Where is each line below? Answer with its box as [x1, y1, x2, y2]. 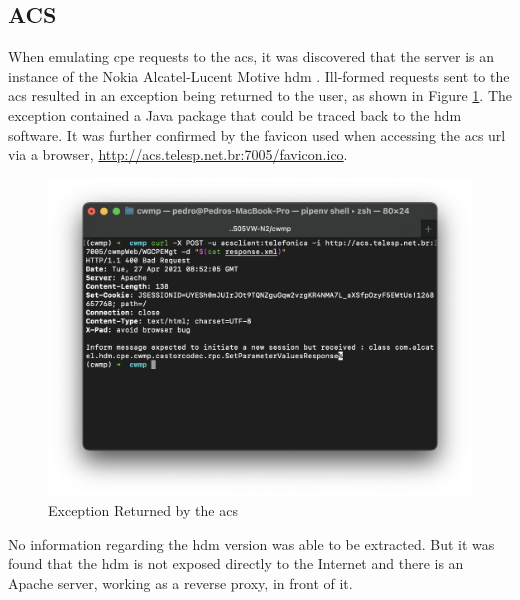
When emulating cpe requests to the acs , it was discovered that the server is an [8, 46, 494, 67]
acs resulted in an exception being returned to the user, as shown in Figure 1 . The [8, 85, 512, 106]
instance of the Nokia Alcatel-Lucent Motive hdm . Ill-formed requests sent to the [8, 65, 510, 86]
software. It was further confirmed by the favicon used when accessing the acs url [8, 124, 506, 145]
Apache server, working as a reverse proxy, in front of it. [8, 572, 353, 593]
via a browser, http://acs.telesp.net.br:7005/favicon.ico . [8, 144, 348, 165]
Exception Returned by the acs [48, 499, 238, 520]
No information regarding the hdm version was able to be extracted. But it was [8, 533, 495, 554]
